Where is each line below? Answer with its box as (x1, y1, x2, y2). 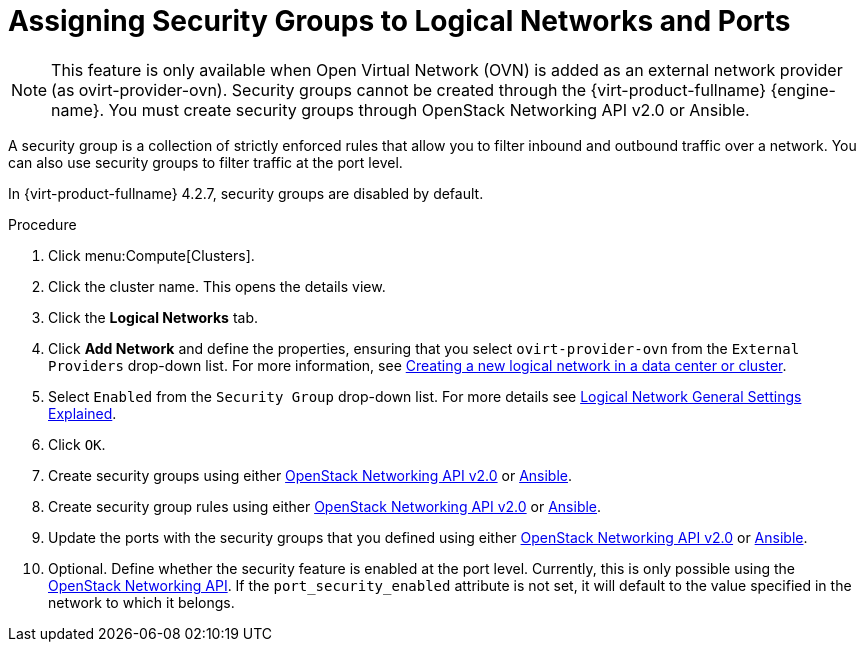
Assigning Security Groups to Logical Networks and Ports (8, 4, 791, 38)
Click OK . (48, 435, 106, 453)
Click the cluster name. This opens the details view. (48, 277, 386, 295)
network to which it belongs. (48, 593, 235, 611)
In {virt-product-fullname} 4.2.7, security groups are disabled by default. (8, 184, 484, 202)
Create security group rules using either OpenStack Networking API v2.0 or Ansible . (48, 497, 602, 515)
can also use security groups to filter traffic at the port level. (8, 153, 403, 171)
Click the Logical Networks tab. (48, 308, 259, 326)
